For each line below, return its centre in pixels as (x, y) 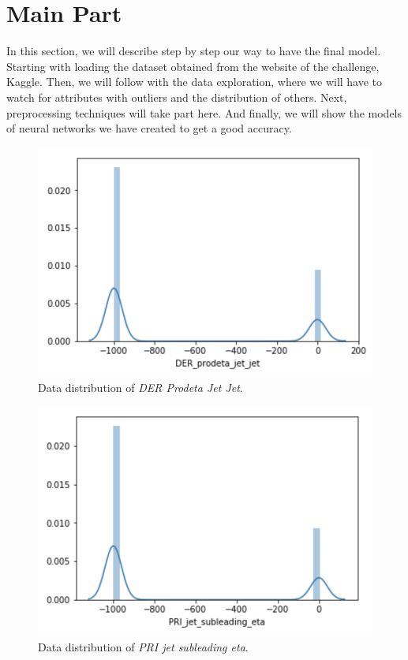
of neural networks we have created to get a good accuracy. (149, 128)
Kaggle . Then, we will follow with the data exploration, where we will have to (195, 82)
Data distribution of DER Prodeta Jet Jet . (140, 388)
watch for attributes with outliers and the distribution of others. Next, (177, 97)
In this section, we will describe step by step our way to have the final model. (194, 51)
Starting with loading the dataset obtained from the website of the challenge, (193, 66)
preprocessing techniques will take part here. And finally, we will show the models (204, 112)
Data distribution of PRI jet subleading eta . (143, 647)
